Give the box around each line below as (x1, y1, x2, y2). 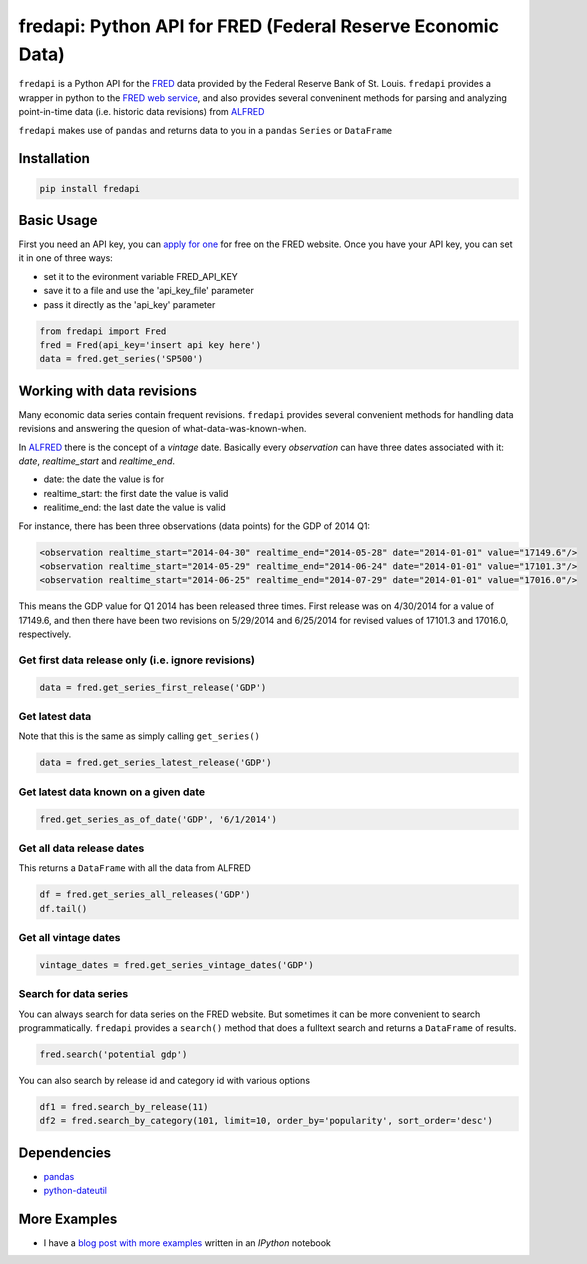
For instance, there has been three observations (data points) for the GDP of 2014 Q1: (18, 520, 370, 532)
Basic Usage (18, 211, 98, 229)
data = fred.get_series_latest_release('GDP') (39, 757, 272, 769)
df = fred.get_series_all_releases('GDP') (39, 889, 251, 900)
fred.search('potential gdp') (39, 1048, 188, 1060)
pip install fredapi (39, 183, 140, 194)
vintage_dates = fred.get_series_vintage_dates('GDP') (39, 959, 314, 970)
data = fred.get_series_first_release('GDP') (39, 681, 267, 693)
